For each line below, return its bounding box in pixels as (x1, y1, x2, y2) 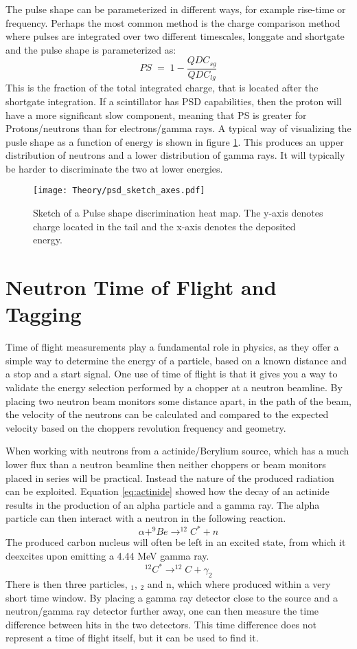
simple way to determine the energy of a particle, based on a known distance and (5, 353, 347, 367)
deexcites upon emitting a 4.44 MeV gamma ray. (5, 549, 209, 563)
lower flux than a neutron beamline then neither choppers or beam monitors (5, 456, 326, 471)
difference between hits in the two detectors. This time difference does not (5, 617, 317, 631)
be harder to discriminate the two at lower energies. (5, 161, 223, 175)
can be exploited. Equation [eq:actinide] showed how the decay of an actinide (5, 484, 330, 498)
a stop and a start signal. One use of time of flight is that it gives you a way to (5, 366, 338, 381)
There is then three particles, (5, 576, 128, 591)
